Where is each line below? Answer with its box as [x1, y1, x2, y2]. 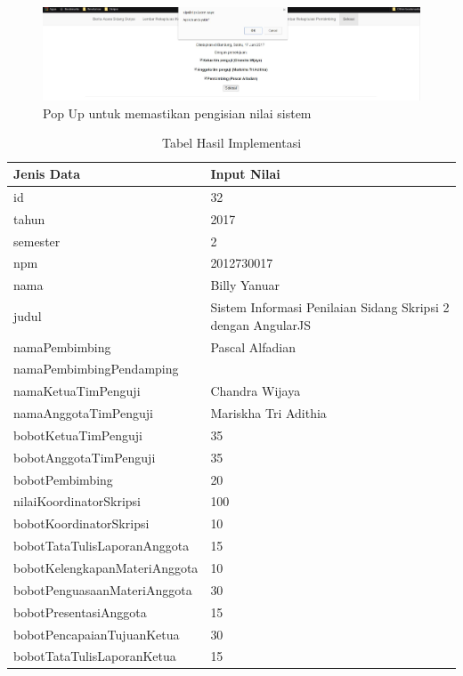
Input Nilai [210, 165, 280, 183]
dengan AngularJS [210, 315, 312, 334]
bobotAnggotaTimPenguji [13, 447, 156, 466]
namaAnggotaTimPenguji [13, 404, 153, 422]
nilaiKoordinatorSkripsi [13, 492, 141, 511]
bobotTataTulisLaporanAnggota [13, 536, 190, 555]
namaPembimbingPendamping [13, 359, 179, 378]
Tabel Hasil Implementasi [161, 133, 302, 152]
